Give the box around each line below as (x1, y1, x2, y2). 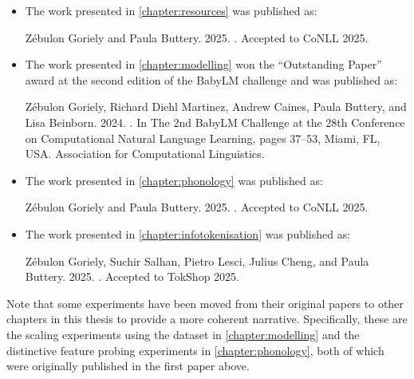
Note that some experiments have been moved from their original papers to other (6, 294, 404, 311)
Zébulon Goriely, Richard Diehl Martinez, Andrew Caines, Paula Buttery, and (25, 98, 407, 115)
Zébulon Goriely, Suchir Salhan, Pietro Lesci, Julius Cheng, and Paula (25, 252, 369, 269)
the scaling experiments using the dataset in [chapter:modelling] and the (6, 326, 360, 342)
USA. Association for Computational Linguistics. (25, 145, 265, 162)
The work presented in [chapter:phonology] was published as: (25, 172, 323, 188)
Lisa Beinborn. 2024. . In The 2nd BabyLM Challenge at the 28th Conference (25, 113, 405, 130)
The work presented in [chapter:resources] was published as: (25, 2, 317, 18)
